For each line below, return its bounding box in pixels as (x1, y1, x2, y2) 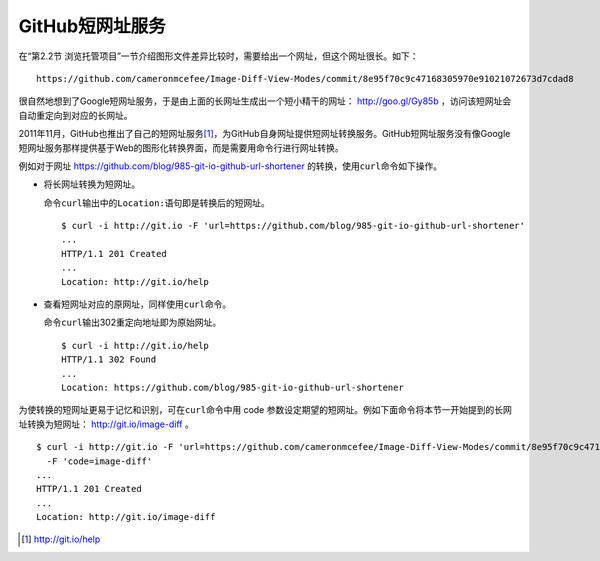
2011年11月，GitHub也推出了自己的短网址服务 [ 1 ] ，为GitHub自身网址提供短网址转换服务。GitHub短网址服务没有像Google (18, 128, 511, 140)
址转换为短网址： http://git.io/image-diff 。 (18, 418, 194, 430)
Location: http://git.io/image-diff (36, 511, 216, 523)
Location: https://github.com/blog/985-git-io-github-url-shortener (61, 381, 404, 393)
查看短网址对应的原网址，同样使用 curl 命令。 (43, 298, 232, 310)
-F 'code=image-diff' (46, 455, 153, 467)
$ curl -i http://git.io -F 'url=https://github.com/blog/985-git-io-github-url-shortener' (61, 220, 525, 232)
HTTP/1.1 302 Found (61, 354, 157, 365)
